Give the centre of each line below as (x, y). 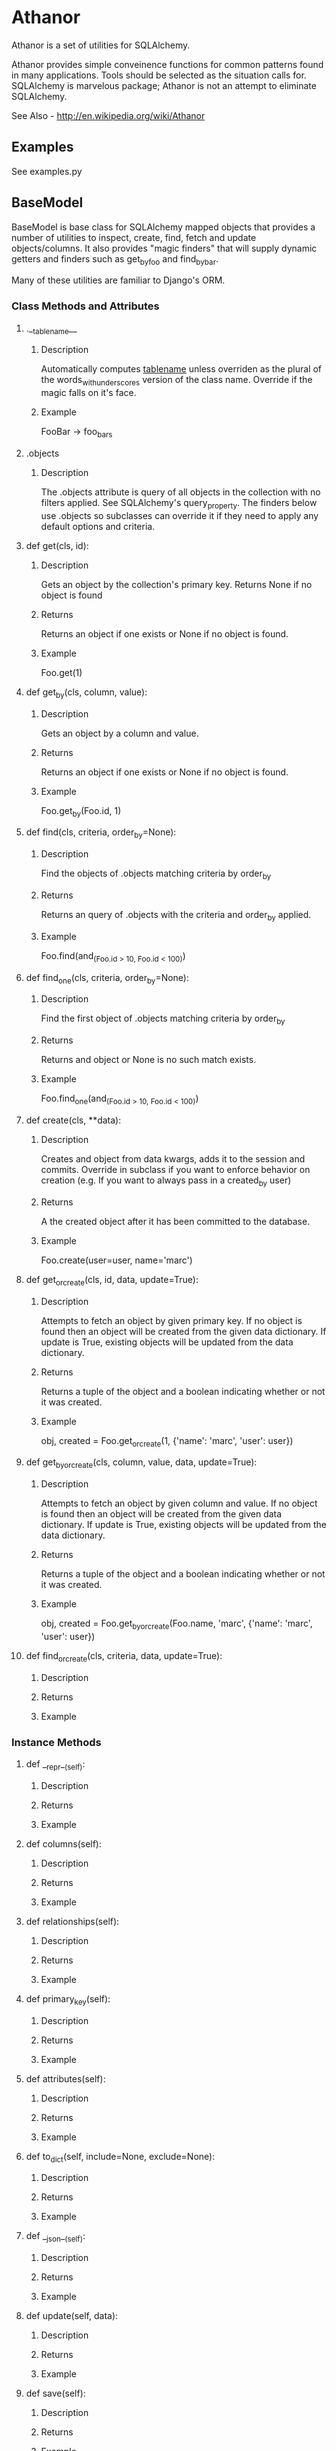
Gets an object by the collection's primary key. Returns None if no (176, 584)
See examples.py (47, 171)
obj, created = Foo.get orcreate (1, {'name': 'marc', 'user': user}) (167, 1441)
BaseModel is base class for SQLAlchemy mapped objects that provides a (163, 227)
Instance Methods (56, 1742)
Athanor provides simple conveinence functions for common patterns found (167, 64)
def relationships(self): (72, 1921)
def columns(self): (64, 1843)
